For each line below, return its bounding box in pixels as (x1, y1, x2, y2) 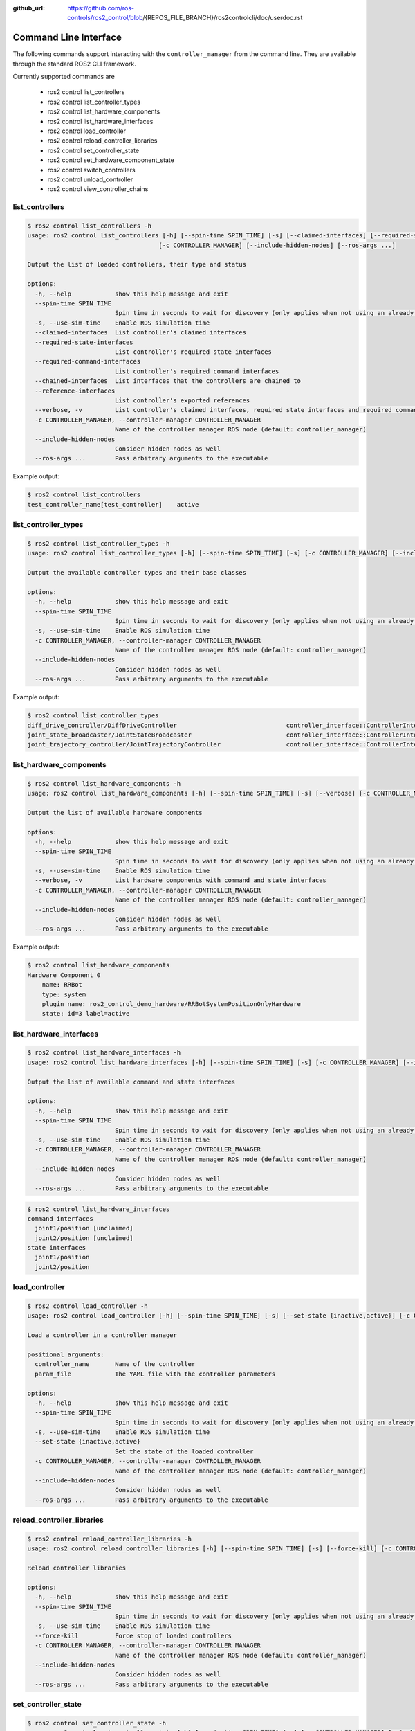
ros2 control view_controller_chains (47, 185, 149, 193)
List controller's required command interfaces (114, 367, 279, 375)
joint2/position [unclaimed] (35, 1234, 134, 1242)
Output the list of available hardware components (27, 809, 203, 816)
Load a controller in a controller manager (27, 1331, 178, 1339)
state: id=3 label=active (41, 1010, 130, 1018)
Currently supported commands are (12, 73, 116, 81)
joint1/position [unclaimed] (35, 1224, 134, 1232)
